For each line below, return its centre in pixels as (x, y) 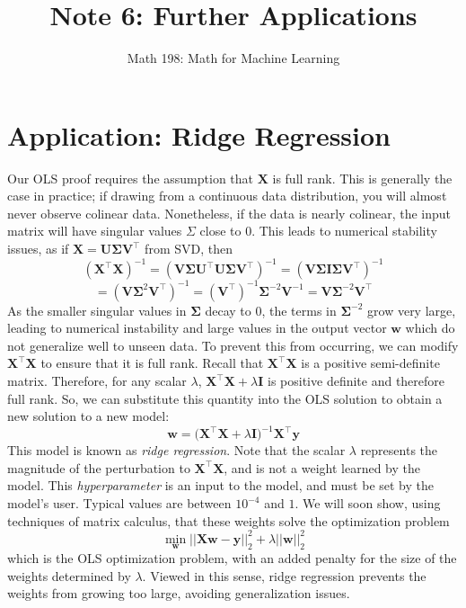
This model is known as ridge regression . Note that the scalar (176, 450)
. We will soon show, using (368, 503)
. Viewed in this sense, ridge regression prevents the (284, 575)
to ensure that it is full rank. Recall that (152, 363)
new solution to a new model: (88, 416)
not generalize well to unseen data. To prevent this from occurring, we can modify (233, 345)
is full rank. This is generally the (362, 178)
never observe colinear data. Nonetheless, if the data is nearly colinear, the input (229, 213)
